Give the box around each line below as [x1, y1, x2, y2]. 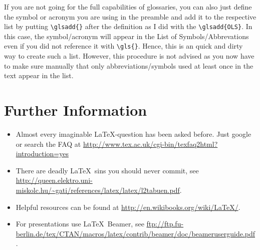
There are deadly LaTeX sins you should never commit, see [16, 165, 199, 175]
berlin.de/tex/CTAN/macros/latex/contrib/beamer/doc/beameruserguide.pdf [16, 228, 255, 238]
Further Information [4, 100, 147, 120]
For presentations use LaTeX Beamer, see [16, 218, 144, 229]
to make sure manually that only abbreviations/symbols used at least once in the [4, 60, 253, 71]
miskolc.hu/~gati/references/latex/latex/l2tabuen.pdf [16, 184, 180, 195]
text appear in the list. [4, 70, 74, 81]
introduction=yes [16, 148, 69, 159]
